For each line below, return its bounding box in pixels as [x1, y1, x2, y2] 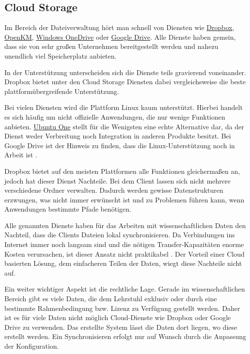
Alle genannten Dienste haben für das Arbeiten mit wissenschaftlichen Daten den [4, 220, 246, 230]
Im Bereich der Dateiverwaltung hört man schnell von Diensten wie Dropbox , [4, 22, 234, 32]
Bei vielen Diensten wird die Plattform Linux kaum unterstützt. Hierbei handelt [4, 102, 243, 112]
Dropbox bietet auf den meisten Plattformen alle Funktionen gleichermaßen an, [4, 166, 240, 176]
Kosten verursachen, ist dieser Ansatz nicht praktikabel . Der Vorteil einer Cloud [4, 248, 245, 259]
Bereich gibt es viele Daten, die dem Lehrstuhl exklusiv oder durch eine [4, 293, 217, 304]
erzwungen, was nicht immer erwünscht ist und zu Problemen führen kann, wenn [4, 194, 245, 204]
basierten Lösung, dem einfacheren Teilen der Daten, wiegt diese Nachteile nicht [4, 258, 242, 268]
